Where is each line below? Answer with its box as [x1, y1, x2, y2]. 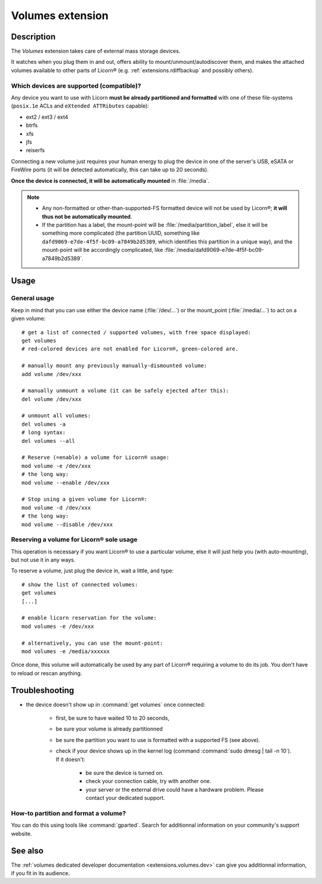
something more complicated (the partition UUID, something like [42, 230, 200, 237]
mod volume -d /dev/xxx [21, 504, 91, 511]
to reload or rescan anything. [11, 669, 82, 677]
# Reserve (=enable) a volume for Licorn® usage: [21, 454, 170, 461]
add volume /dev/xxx [21, 371, 82, 377]
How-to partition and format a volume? [11, 809, 126, 817]
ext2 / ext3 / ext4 [26, 113, 69, 121]
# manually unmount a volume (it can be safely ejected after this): [21, 387, 230, 394]
